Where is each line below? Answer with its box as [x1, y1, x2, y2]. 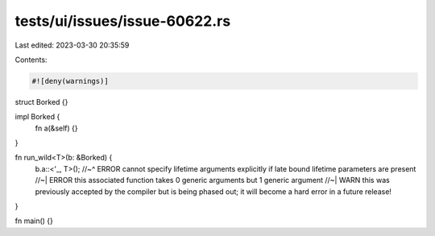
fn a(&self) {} [35, 123, 78, 133]
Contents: [14, 55, 48, 64]
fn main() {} [14, 216, 54, 226]
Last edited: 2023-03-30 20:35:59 [14, 40, 130, 50]
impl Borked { [14, 112, 60, 122]
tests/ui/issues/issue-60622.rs [14, 12, 231, 30]
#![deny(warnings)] [31, 77, 109, 85]
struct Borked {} [14, 97, 68, 106]
